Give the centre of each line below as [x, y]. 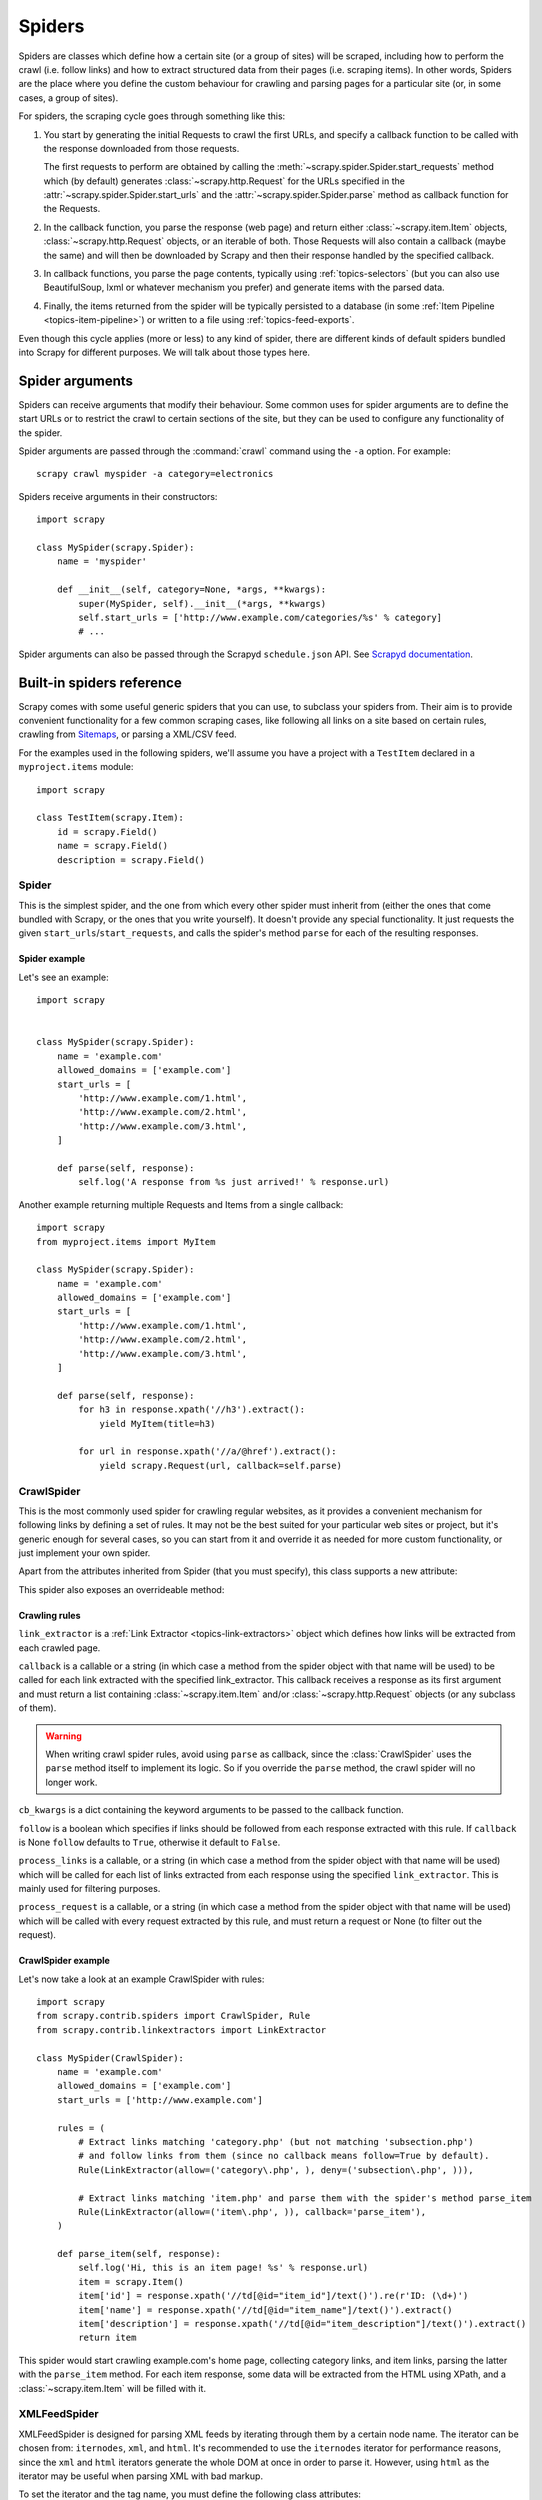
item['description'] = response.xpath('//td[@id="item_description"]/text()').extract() [302, 2324]
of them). [37, 1708]
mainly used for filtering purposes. [89, 1889]
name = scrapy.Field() [112, 846]
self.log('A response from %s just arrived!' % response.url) [234, 1182]
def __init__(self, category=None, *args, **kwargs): [191, 589]
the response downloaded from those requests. [141, 148]
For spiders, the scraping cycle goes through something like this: [152, 116]
